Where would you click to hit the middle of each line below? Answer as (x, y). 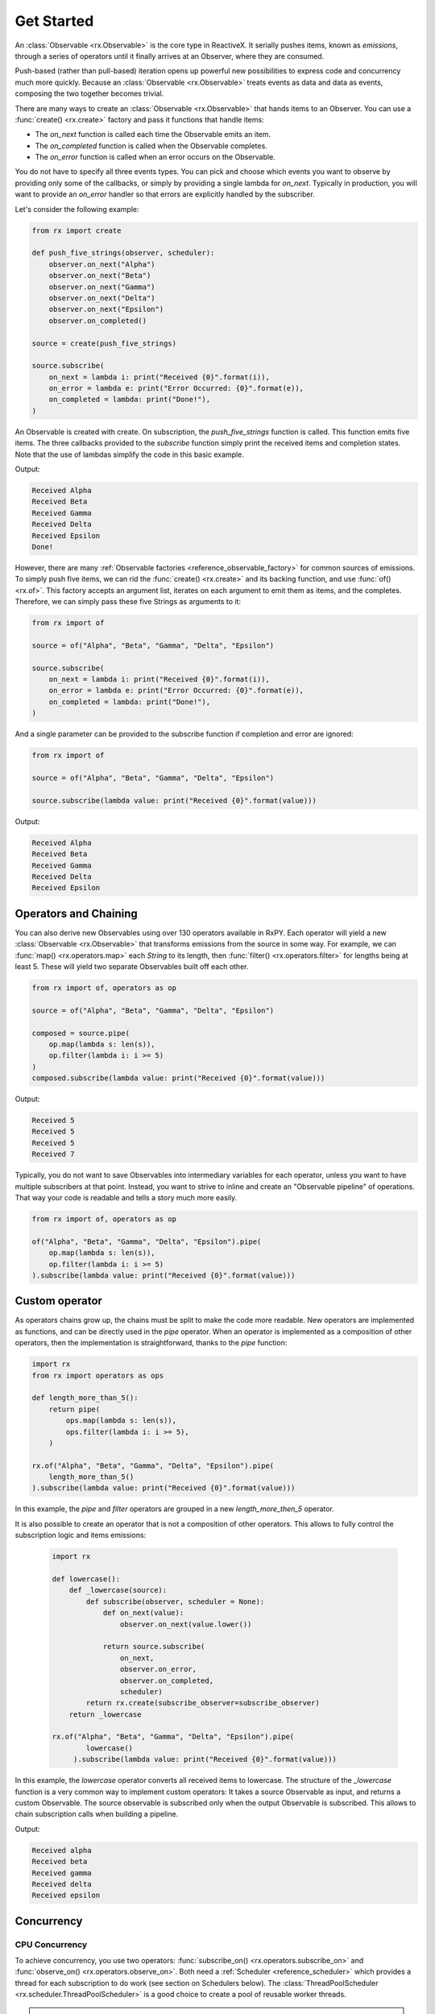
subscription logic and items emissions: (81, 1535)
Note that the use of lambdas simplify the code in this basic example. (130, 454)
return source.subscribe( (154, 1647)
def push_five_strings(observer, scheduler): (123, 253)
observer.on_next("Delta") (102, 298)
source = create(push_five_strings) (104, 343)
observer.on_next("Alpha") (102, 264)
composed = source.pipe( (81, 1033)
